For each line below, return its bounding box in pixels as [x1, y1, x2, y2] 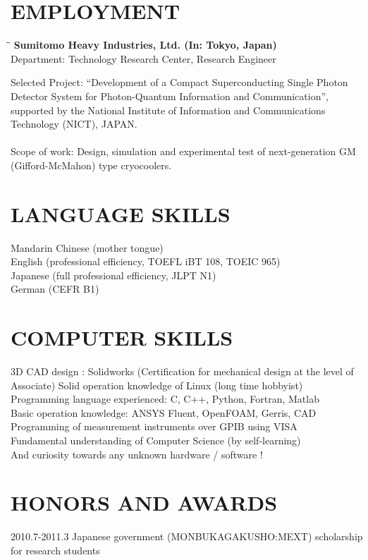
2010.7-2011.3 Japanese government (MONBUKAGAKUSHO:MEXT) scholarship [11, 529, 363, 544]
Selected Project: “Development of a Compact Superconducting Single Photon [11, 75, 348, 90]
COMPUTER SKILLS [11, 323, 233, 352]
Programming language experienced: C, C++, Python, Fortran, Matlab [11, 391, 319, 406]
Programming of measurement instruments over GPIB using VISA [11, 419, 298, 434]
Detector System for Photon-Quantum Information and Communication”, [11, 88, 329, 103]
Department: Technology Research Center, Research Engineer [11, 51, 276, 66]
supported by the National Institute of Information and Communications [11, 102, 326, 117]
